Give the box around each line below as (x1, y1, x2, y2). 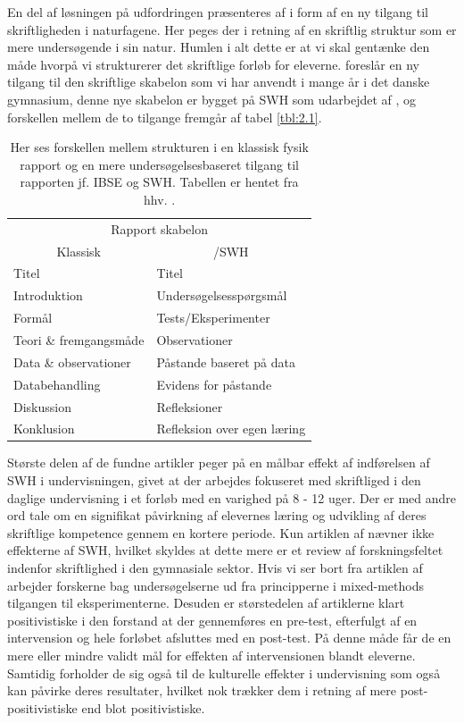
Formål (13, 308, 53, 327)
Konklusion (13, 419, 75, 438)
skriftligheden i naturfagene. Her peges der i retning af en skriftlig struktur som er (7, 20, 457, 38)
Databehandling (13, 374, 101, 393)
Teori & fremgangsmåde (13, 331, 145, 349)
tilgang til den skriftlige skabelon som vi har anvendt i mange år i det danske (7, 72, 430, 91)
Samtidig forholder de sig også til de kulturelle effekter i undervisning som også (7, 663, 441, 682)
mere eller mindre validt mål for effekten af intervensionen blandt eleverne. (7, 646, 416, 664)
